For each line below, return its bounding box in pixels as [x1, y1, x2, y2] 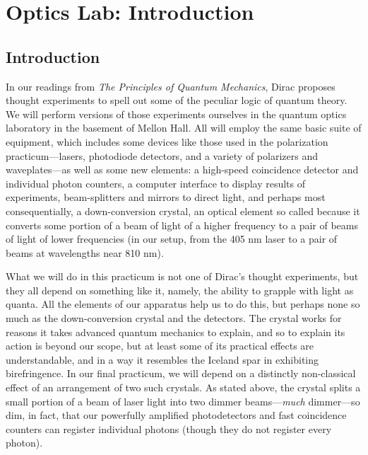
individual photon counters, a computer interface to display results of [6, 175, 306, 190]
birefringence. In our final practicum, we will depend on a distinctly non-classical [6, 366, 356, 381]
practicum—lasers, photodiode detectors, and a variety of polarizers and [6, 148, 318, 163]
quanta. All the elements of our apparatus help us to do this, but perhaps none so [6, 296, 360, 311]
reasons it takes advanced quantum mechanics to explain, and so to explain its [6, 324, 345, 339]
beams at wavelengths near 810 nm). [6, 245, 164, 260]
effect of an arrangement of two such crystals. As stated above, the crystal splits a [6, 380, 361, 395]
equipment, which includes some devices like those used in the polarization [6, 134, 328, 149]
